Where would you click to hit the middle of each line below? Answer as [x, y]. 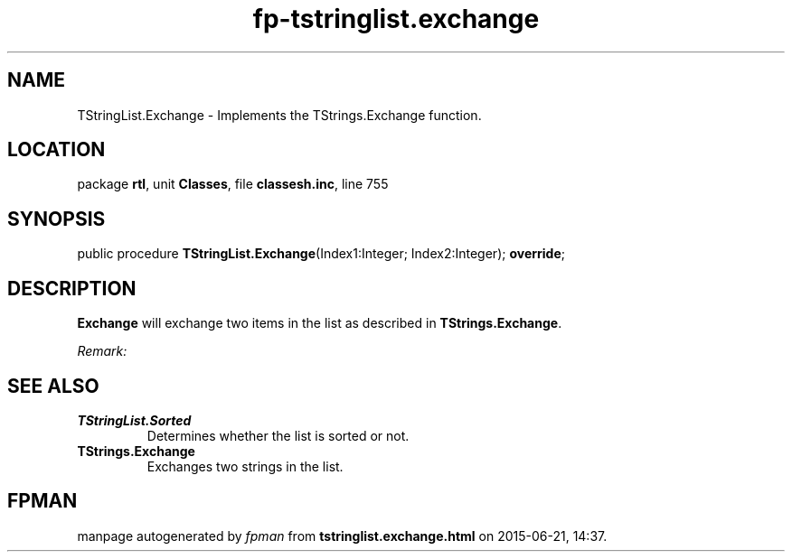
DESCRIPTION [72, 288]
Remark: [102, 351]
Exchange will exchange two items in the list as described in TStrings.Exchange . [320, 323]
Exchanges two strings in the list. [245, 466]
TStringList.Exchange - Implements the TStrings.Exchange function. [279, 115]
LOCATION [57, 150]
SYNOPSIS [57, 219]
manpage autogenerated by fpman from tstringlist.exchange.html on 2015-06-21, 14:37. [342, 536]
